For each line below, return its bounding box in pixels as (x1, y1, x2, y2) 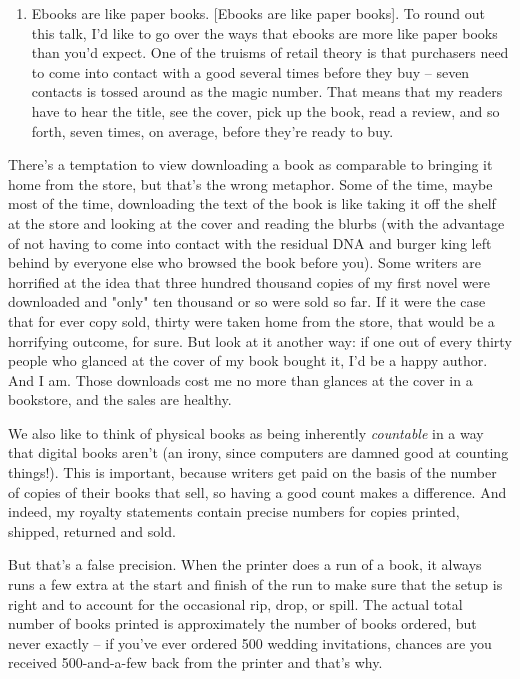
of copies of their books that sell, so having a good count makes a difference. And (8, 481, 507, 502)
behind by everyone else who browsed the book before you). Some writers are (8, 252, 481, 273)
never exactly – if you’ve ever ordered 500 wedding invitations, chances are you (8, 632, 492, 653)
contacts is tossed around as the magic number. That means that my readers (31, 81, 503, 102)
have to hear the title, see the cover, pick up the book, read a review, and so (31, 100, 500, 121)
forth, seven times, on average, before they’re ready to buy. (31, 120, 394, 141)
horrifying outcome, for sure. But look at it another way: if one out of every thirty (8, 330, 512, 351)
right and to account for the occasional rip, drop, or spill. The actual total (8, 593, 463, 614)
